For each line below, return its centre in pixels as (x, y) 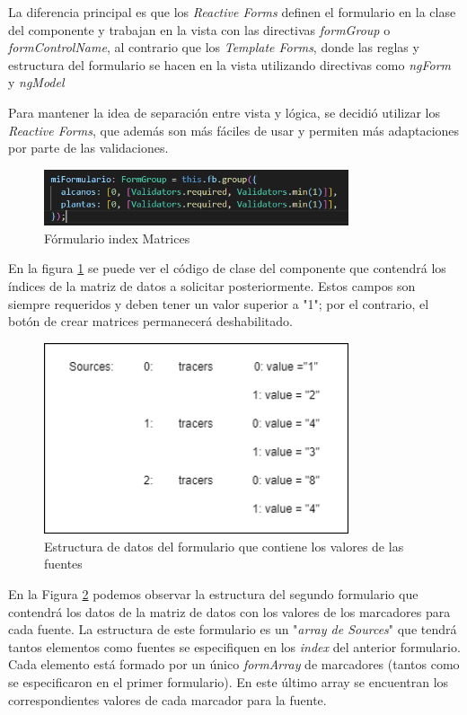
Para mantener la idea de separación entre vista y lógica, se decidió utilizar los (224, 112)
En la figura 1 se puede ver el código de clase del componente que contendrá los (227, 268)
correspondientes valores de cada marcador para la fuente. (167, 699)
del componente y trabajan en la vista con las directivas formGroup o (199, 29)
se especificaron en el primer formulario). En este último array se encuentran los (229, 681)
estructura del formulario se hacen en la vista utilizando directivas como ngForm (230, 64)
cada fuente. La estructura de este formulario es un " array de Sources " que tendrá (233, 629)
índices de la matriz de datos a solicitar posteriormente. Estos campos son (212, 286)
